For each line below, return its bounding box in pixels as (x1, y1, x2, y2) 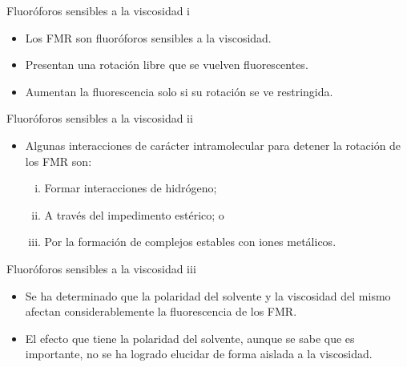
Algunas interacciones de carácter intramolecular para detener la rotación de (25, 136, 401, 153)
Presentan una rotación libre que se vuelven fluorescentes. (25, 56, 308, 73)
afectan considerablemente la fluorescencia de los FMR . (25, 303, 297, 320)
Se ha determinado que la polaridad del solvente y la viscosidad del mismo (25, 287, 391, 304)
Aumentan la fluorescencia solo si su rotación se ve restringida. (25, 83, 333, 99)
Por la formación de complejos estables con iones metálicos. (44, 233, 336, 250)
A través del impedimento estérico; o (44, 206, 224, 223)
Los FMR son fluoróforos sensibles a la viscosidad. (25, 29, 272, 46)
